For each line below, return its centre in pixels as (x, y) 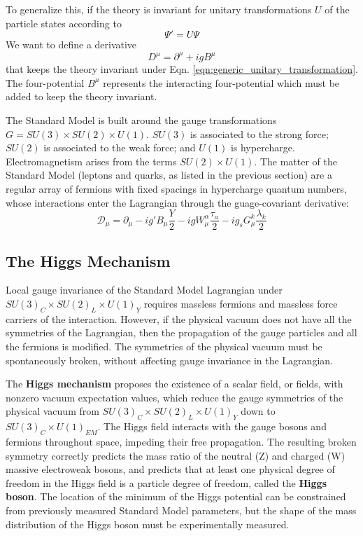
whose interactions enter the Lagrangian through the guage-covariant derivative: (177, 202)
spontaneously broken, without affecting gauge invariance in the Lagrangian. (169, 360)
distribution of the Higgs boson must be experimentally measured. (148, 524)
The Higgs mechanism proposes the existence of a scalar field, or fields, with (175, 384)
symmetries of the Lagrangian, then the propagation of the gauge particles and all (181, 332)
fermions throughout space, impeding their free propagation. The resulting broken (181, 442)
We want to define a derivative (71, 44)
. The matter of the (296, 161)
